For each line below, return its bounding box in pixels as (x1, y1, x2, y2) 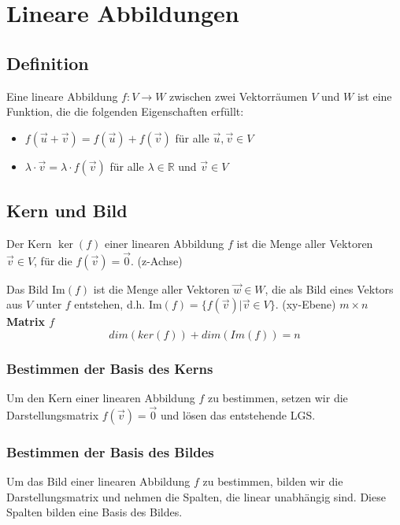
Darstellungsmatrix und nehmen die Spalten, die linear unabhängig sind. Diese (6, 488, 386, 505)
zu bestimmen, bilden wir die (202, 473, 343, 490)
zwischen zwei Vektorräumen (169, 87, 308, 104)
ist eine (357, 87, 392, 104)
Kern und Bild (6, 198, 128, 223)
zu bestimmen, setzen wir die (207, 390, 348, 406)
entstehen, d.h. (74, 296, 146, 312)
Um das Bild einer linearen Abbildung (6, 473, 191, 490)
